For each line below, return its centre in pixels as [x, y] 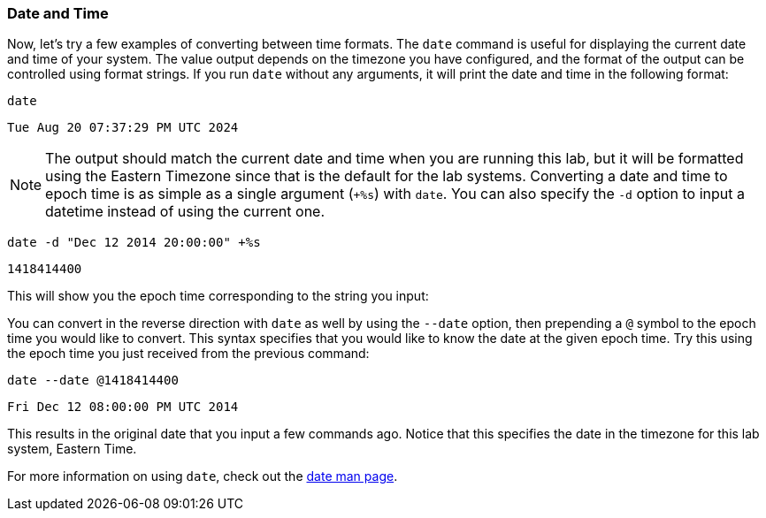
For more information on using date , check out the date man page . [203, 476]
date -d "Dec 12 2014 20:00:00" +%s [134, 243]
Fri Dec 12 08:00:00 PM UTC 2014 [123, 407]
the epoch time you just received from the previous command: [188, 354]
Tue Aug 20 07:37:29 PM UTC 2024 [123, 128]
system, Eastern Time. [72, 449]
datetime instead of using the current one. [185, 212]
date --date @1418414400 [93, 381]
